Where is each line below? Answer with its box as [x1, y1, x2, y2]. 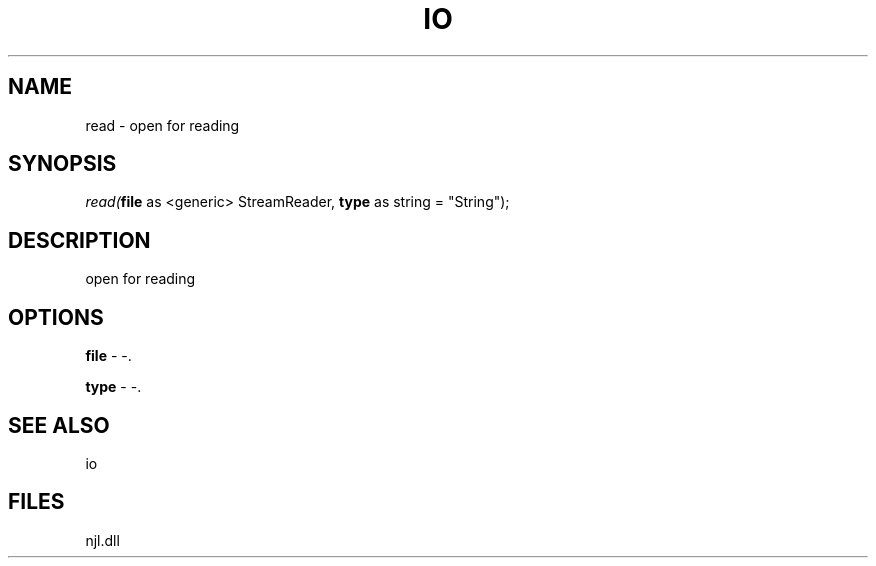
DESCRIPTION [8, 227, 151, 253]
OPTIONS [8, 304, 104, 330]
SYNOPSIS [8, 151, 117, 177]
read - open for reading [85, 116, 240, 134]
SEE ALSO [8, 412, 110, 438]
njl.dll [85, 531, 120, 549]
